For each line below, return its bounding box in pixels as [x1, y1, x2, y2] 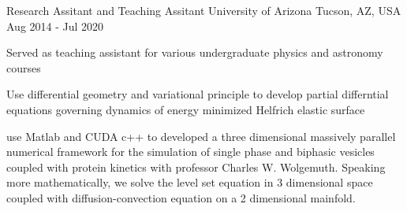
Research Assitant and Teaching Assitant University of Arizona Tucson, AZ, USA [6, 2, 401, 18]
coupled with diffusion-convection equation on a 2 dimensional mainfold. [6, 189, 356, 205]
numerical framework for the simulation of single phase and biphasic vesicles [6, 143, 375, 160]
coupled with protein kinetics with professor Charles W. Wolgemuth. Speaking [6, 158, 386, 175]
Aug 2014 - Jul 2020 [6, 17, 104, 34]
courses [6, 59, 41, 76]
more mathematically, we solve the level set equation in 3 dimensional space [6, 174, 373, 191]
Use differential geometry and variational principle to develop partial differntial [6, 86, 389, 102]
